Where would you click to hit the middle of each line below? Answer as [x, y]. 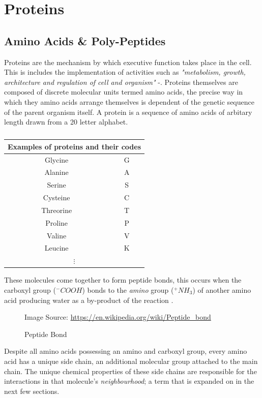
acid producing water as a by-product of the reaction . [89, 300]
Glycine [56, 159]
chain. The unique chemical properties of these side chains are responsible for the [130, 371]
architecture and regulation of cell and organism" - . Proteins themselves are [121, 82]
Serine [56, 185]
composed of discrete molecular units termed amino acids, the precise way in [124, 92]
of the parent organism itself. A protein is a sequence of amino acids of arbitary [128, 112]
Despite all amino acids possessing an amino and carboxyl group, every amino [126, 351]
